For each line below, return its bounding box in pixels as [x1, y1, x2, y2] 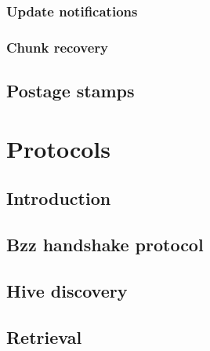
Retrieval [6, 324, 82, 349]
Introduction [6, 186, 111, 210]
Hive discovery [6, 278, 128, 302]
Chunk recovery [6, 37, 108, 57]
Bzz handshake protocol [6, 232, 204, 257]
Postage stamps [6, 79, 135, 103]
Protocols [6, 132, 110, 164]
